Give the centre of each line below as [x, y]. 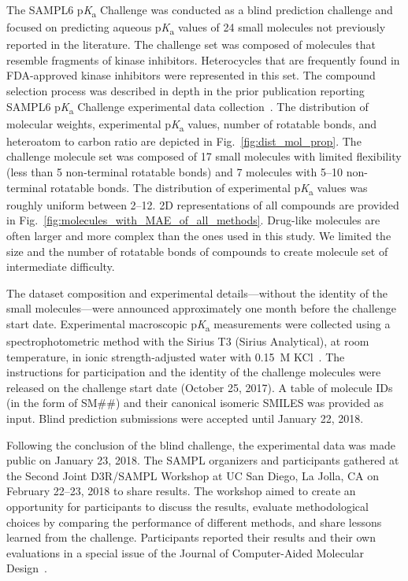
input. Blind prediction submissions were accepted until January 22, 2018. [185, 418]
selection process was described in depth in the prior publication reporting [185, 91]
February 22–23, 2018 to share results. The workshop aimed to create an [181, 491]
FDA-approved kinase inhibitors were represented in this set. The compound [191, 75]
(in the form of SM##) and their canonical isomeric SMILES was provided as [195, 403]
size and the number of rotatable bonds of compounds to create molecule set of [197, 251]
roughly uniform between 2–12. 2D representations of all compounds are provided [203, 204]
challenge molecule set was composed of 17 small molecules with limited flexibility [204, 156]
